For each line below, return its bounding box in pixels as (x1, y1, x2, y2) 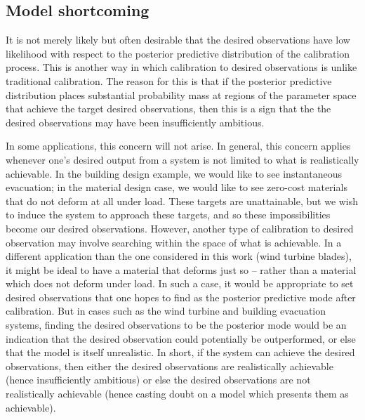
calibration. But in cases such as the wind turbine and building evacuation (6, 303, 326, 318)
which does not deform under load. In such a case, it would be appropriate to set (6, 276, 354, 291)
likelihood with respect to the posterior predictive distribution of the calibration (6, 46, 350, 60)
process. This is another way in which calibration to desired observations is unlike (6, 60, 357, 74)
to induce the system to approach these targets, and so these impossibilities (6, 207, 331, 222)
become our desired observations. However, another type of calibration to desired (6, 221, 354, 235)
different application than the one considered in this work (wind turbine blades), (6, 249, 352, 263)
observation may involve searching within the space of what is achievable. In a (6, 235, 342, 249)
